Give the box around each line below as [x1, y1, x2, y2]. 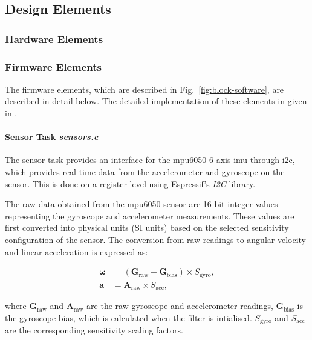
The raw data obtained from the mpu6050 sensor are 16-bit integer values [5, 198, 278, 210]
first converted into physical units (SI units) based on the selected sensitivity [5, 221, 289, 234]
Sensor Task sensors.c [5, 130, 99, 143]
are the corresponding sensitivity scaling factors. [5, 324, 183, 336]
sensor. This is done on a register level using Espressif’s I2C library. [5, 177, 256, 190]
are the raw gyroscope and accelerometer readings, [86, 299, 273, 312]
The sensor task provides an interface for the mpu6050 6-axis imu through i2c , [5, 153, 295, 166]
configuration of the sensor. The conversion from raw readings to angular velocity [5, 233, 306, 245]
